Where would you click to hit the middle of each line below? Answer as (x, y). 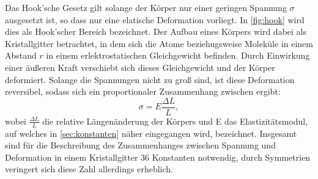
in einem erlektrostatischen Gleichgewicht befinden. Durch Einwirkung (178, 55)
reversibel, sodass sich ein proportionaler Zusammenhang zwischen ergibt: (143, 91)
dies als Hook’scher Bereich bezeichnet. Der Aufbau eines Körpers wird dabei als (156, 31)
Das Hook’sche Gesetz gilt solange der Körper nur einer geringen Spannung (146, 7)
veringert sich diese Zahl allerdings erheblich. (89, 169)
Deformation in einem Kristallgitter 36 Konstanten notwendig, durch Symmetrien (158, 157)
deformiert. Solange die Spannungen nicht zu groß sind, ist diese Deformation (150, 79)
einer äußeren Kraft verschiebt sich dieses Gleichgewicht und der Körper (140, 67)
